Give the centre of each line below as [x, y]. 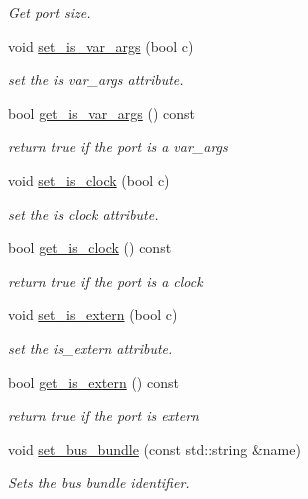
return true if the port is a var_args [118, 146]
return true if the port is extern [103, 415]
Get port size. [49, 12]
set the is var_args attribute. [96, 79]
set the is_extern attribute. [90, 347]
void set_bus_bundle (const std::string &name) [154, 448]
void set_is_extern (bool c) [93, 314]
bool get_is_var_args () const [101, 112]
